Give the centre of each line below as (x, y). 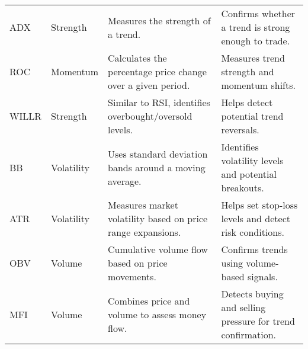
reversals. (240, 129)
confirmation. (248, 334)
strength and (248, 71)
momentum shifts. (258, 85)
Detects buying (252, 294)
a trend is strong (256, 27)
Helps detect (247, 102)
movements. (132, 276)
